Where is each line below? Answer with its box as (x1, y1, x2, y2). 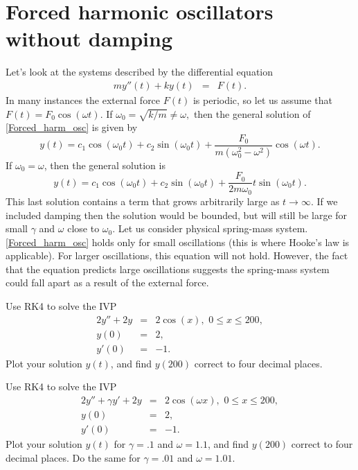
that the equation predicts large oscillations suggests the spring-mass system (6, 261, 330, 276)
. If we (310, 193, 338, 208)
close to (67, 221, 100, 236)
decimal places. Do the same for (6, 450, 141, 464)
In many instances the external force (6, 92, 161, 107)
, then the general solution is (44, 157, 165, 172)
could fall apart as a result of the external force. (6, 275, 209, 290)
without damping (6, 24, 173, 53)
